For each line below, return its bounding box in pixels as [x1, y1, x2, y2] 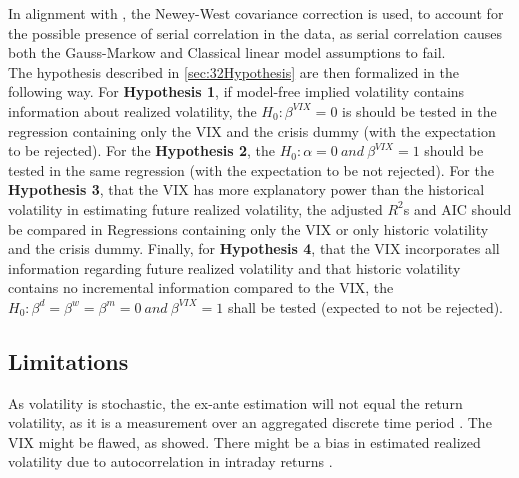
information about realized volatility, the [8, 100, 257, 121]
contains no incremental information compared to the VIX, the [8, 277, 394, 298]
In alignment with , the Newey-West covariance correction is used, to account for [8, 3, 504, 23]
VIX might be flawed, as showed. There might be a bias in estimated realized [8, 431, 481, 452]
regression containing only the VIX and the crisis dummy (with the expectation [8, 120, 496, 141]
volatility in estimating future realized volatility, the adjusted [8, 198, 383, 219]
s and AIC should [403, 198, 512, 219]
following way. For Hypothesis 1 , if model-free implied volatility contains [8, 81, 465, 102]
